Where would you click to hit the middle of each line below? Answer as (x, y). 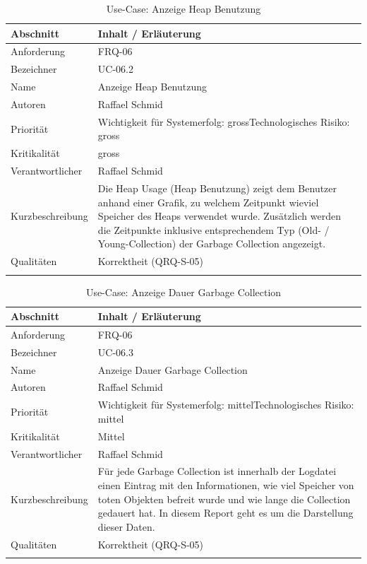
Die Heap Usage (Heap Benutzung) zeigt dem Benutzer (217, 188)
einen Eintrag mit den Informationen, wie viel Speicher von (226, 485)
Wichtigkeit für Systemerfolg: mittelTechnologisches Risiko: (226, 405)
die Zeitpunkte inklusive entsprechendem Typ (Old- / (213, 229)
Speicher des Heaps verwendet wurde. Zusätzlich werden (219, 216)
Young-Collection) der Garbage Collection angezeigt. (212, 243)
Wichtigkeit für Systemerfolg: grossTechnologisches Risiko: (224, 121)
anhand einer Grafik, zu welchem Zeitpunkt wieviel (208, 202)
